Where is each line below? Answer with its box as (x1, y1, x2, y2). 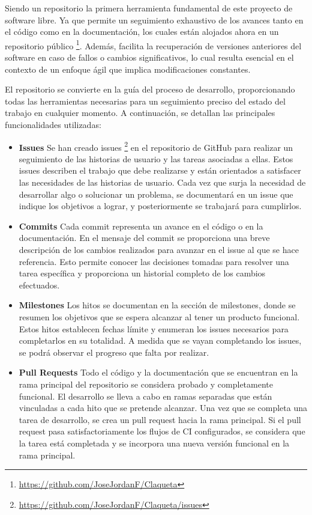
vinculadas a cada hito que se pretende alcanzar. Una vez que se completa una (19, 401, 307, 414)
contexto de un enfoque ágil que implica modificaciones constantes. (5, 62, 251, 75)
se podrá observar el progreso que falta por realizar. (19, 346, 209, 358)
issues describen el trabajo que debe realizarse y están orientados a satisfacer (19, 164, 301, 177)
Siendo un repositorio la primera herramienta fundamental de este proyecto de (5, 2, 293, 14)
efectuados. (19, 278, 60, 291)
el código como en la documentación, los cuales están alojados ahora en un (5, 25, 279, 38)
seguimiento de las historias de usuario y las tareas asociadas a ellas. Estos (19, 152, 293, 165)
